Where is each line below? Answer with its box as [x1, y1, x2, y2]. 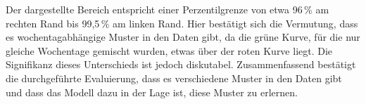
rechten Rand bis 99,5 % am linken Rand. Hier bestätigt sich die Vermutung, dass [6, 15, 358, 30]
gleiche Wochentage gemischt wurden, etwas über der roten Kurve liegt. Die [6, 43, 333, 58]
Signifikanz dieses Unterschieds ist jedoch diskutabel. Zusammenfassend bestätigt [6, 57, 356, 72]
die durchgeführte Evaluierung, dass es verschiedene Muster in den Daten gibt [6, 70, 342, 85]
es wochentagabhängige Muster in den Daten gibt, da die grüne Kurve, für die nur [6, 30, 360, 44]
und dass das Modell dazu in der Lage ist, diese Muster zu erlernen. [6, 84, 298, 99]
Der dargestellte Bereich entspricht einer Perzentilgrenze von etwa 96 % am [6, 2, 329, 16]
